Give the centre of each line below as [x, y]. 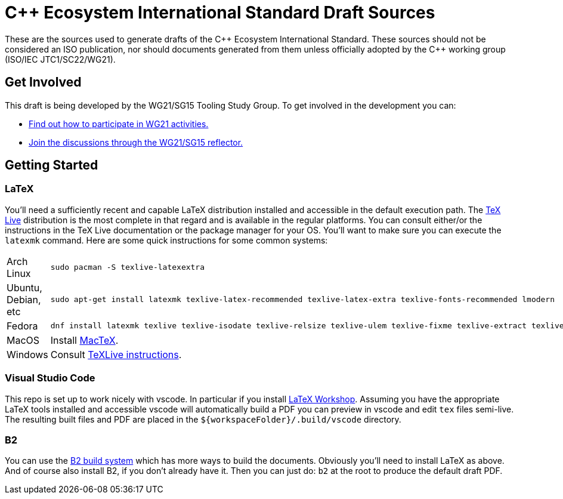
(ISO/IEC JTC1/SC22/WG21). [60, 59]
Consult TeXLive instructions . [116, 354]
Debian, [24, 299]
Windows [27, 354]
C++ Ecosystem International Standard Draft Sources [220, 13]
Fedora [22, 326]
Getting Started [52, 165]
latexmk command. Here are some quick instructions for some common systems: [166, 240]
